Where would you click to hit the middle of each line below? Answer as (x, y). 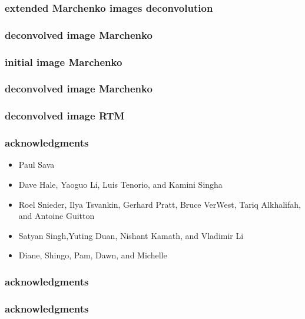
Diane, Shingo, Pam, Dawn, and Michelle (93, 255)
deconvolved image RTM (65, 116)
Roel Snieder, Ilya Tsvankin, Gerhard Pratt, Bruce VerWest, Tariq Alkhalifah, (160, 204)
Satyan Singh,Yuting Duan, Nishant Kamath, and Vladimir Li (131, 235)
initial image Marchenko (64, 62)
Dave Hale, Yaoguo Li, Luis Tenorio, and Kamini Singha (120, 185)
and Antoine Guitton (57, 216)
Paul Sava (37, 165)
